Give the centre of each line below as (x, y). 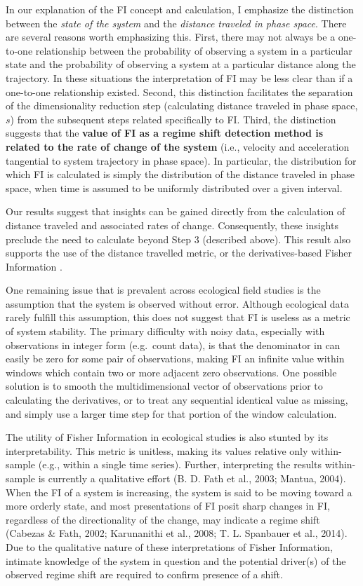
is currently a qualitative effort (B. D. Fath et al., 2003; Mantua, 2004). (192, 478)
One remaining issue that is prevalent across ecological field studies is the (163, 290)
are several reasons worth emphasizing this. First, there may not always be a (171, 37)
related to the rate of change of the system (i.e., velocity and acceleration (178, 146)
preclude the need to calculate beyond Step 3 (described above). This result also (178, 239)
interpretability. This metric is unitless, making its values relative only (157, 450)
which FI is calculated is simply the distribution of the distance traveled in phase (180, 174)
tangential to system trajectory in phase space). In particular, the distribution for (181, 160)
